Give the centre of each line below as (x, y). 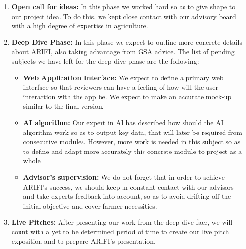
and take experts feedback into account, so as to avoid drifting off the (127, 196)
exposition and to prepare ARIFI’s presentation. (83, 241)
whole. (33, 161)
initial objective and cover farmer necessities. (90, 205)
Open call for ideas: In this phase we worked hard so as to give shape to (123, 6)
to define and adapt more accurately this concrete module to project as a (133, 151)
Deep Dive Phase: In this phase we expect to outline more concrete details (127, 42)
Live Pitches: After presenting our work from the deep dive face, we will (122, 222)
